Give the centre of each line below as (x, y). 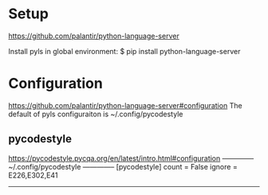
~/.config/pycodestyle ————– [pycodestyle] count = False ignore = (123, 166)
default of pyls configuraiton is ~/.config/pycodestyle (96, 114)
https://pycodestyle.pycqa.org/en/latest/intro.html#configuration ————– (131, 158)
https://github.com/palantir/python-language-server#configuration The (125, 105)
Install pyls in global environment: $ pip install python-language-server (124, 51)
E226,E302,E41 (33, 175)
